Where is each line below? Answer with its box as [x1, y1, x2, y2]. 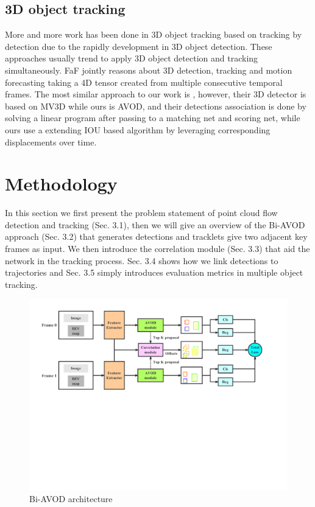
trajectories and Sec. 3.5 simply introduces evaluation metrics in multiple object [5, 266, 303, 279]
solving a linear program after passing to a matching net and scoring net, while [5, 111, 300, 124]
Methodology [5, 171, 118, 196]
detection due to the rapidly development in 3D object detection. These [5, 40, 272, 52]
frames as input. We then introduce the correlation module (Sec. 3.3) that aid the [5, 242, 310, 255]
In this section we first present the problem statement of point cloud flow [5, 206, 278, 219]
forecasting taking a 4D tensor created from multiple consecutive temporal [5, 75, 283, 88]
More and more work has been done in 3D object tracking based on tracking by [5, 28, 302, 41]
